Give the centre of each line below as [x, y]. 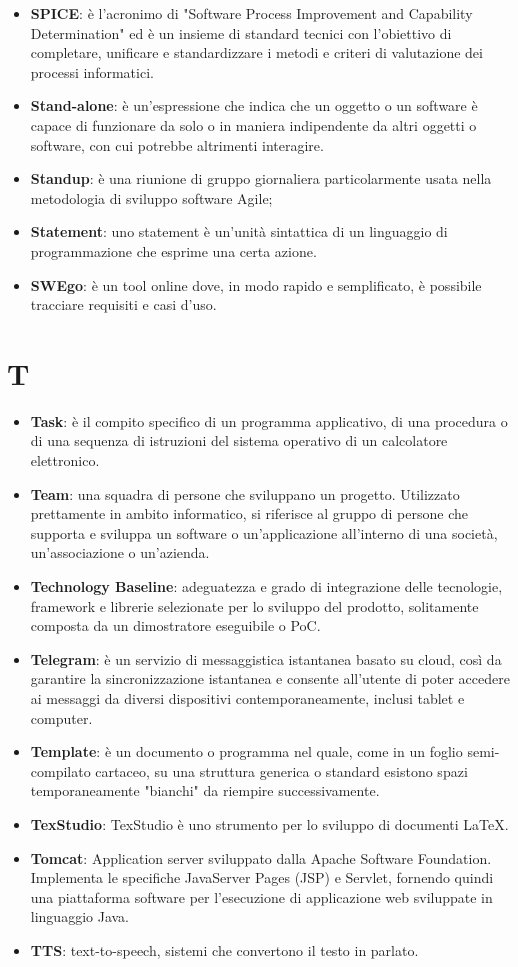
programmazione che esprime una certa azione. [173, 250]
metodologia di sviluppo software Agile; [151, 197]
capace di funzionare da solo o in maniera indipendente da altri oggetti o [253, 124]
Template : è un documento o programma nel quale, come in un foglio [246, 751]
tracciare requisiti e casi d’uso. [123, 304]
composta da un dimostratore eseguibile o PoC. [175, 625]
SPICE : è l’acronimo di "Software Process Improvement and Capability [251, 13]
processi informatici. [92, 71]
